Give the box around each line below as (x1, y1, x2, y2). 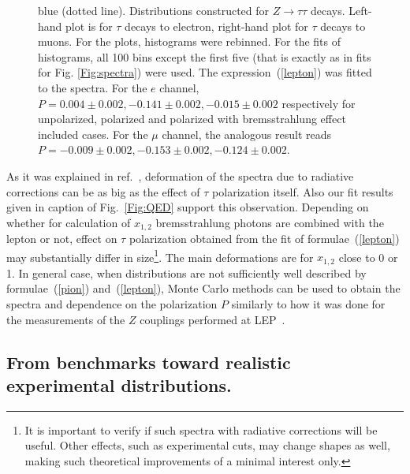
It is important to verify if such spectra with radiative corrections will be (24, 421, 378, 438)
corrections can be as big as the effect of (6, 183, 200, 200)
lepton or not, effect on (6, 230, 117, 247)
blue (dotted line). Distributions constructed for (38, 2, 270, 18)
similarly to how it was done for (231, 296, 386, 312)
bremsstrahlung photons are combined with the (155, 214, 384, 230)
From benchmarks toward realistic (6, 349, 291, 374)
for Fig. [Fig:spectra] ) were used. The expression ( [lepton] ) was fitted (38, 64, 372, 80)
